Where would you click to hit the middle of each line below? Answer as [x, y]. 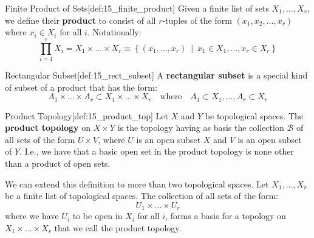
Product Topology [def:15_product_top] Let [87, 115]
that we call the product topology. [118, 227]
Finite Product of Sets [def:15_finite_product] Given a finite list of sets [137, 8]
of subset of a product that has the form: [81, 87]
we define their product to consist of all [80, 20]
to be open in [97, 216]
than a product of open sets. [58, 163]
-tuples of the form [197, 20]
